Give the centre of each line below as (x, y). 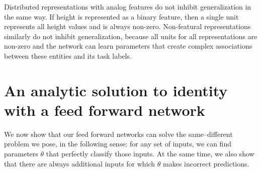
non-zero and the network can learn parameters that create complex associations (128, 46)
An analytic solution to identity (116, 90)
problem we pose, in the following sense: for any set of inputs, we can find (118, 144)
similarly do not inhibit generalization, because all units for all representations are (131, 36)
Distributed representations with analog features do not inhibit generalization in (128, 7)
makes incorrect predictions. (206, 163)
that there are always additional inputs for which (80, 163)
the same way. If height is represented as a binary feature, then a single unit (121, 16)
